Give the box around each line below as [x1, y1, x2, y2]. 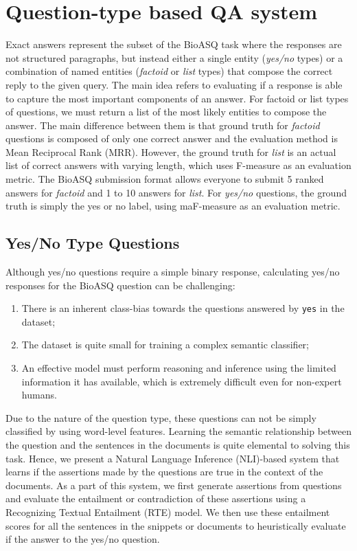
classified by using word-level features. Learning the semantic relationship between [5, 424, 352, 438]
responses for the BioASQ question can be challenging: [5, 278, 235, 292]
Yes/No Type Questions [5, 232, 180, 254]
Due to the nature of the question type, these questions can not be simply [5, 410, 316, 425]
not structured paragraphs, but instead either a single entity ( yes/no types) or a [5, 50, 343, 65]
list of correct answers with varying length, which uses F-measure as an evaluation [5, 158, 352, 172]
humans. [21, 387, 57, 402]
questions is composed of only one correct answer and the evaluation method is [5, 131, 338, 146]
